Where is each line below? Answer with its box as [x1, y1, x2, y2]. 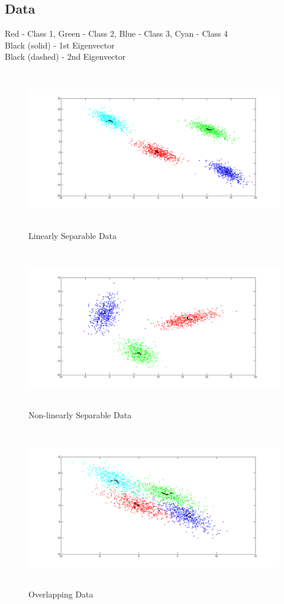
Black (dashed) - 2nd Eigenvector [5, 50, 126, 63]
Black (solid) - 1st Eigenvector [5, 38, 115, 51]
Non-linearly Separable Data [28, 408, 132, 421]
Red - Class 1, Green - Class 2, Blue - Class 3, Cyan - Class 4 [5, 27, 228, 40]
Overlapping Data [28, 587, 93, 600]
